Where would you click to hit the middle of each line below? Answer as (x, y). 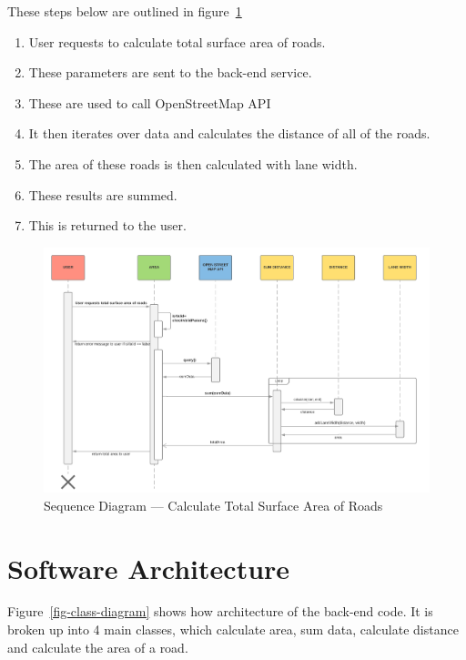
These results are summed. (103, 194)
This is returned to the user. (107, 225)
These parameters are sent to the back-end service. (170, 72)
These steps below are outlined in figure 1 (125, 11)
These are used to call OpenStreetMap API (150, 102)
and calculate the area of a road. (98, 647)
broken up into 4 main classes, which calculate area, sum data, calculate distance (233, 630)
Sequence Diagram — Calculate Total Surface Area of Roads (213, 505)
